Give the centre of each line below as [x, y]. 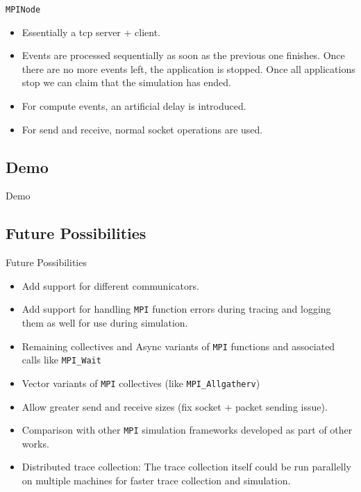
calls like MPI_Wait [61, 360]
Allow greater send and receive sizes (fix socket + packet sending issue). [175, 406]
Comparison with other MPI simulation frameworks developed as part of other [187, 430]
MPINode [23, 10]
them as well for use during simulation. [105, 323]
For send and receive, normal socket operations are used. [142, 129]
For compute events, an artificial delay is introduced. [134, 106]
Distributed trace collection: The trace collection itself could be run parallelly [187, 467]
